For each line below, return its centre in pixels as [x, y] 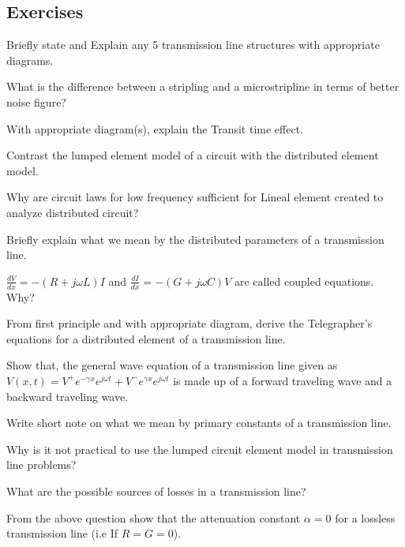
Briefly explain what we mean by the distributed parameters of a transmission [195, 239]
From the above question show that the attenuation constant [154, 517]
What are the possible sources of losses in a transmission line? [156, 491]
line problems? [41, 465]
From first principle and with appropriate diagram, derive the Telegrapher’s [189, 323]
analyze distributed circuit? [73, 212]
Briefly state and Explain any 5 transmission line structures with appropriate [193, 45]
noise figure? [36, 101]
